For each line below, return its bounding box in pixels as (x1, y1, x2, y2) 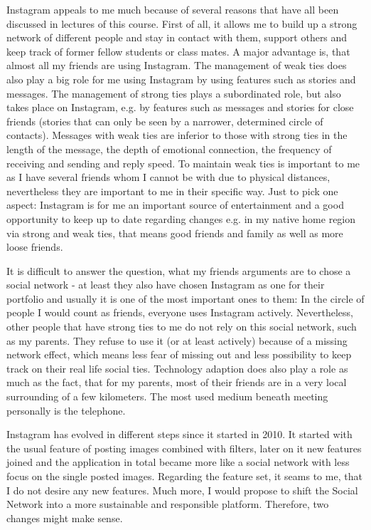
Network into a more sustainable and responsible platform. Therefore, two (6, 497, 329, 511)
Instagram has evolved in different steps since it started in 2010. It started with (6, 427, 353, 442)
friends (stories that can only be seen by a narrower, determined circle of (6, 113, 323, 128)
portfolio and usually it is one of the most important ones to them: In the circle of (6, 291, 365, 306)
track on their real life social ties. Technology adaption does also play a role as (6, 360, 348, 375)
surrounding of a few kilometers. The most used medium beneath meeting (6, 389, 328, 404)
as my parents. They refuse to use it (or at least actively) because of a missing (6, 333, 348, 348)
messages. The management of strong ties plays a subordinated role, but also (6, 85, 341, 100)
